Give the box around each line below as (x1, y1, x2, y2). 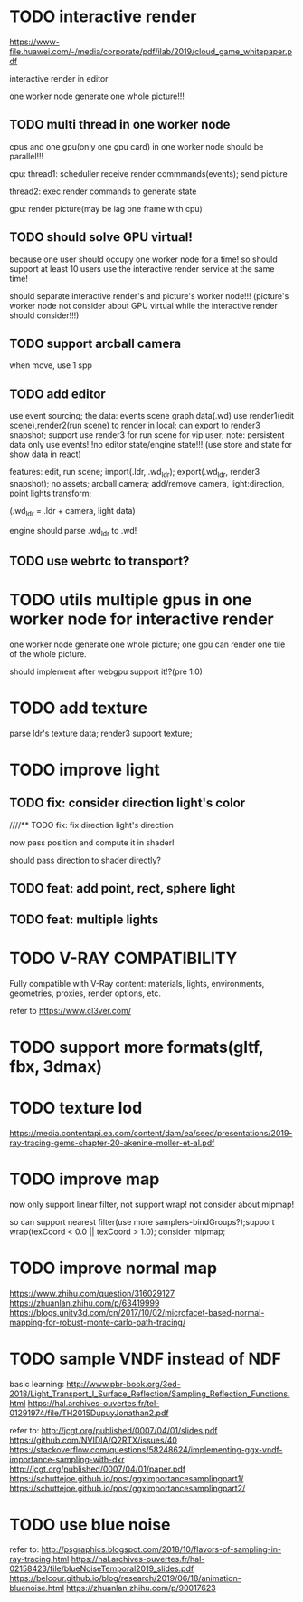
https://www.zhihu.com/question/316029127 (9, 1288, 175, 1298)
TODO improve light (9, 759, 161, 780)
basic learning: (9, 1378, 65, 1389)
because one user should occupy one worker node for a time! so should (9, 254, 278, 265)
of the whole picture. (9, 648, 88, 659)
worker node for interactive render (9, 609, 274, 630)
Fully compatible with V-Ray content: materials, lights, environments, (9, 978, 265, 989)
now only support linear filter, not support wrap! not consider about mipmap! (9, 1199, 295, 1210)
